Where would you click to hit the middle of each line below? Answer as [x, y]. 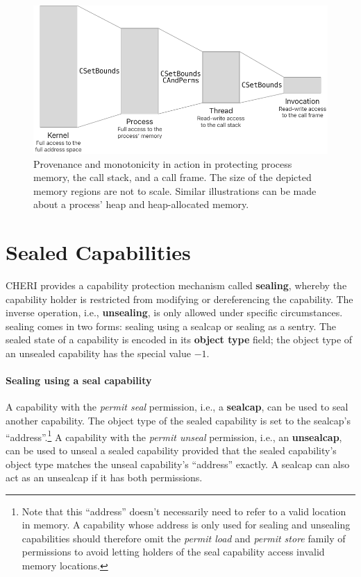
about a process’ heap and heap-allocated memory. [141, 204]
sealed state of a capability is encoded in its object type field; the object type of [179, 339]
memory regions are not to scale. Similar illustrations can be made [175, 190]
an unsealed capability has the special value [99, 353]
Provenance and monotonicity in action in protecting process [163, 163]
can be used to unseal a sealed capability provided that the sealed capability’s [171, 450]
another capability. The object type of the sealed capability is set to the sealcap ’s [178, 421]
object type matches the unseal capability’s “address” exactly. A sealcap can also [178, 464]
